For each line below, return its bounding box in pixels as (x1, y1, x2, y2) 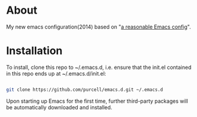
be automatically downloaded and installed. (6, 103, 113, 110)
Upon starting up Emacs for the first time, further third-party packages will (6, 97, 188, 105)
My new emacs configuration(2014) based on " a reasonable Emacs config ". (6, 23, 191, 30)
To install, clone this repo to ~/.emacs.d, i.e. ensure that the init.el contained (6, 64, 192, 71)
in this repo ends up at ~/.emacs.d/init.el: (6, 69, 107, 77)
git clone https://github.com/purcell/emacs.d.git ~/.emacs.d (6, 87, 163, 93)
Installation (6, 44, 63, 58)
